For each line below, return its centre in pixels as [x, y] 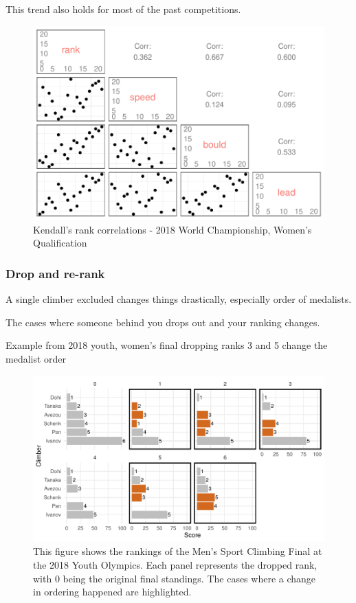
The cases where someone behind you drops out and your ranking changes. [163, 322]
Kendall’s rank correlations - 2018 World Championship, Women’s [173, 229]
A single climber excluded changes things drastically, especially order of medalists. [179, 299]
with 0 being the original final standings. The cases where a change [175, 578]
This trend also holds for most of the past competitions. [123, 9]
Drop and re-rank [55, 273]
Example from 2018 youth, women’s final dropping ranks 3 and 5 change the [167, 345]
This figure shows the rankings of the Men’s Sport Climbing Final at [178, 551]
